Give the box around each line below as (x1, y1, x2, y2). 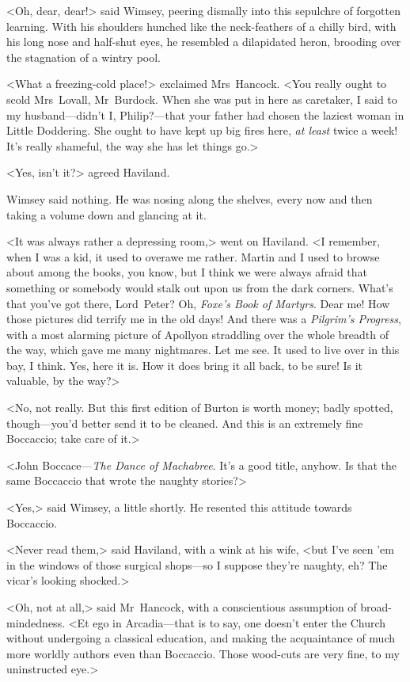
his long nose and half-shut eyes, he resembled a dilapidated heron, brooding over (6, 33, 401, 50)
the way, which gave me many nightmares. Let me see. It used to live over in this (6, 341, 400, 358)
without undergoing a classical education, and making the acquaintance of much (6, 630, 395, 646)
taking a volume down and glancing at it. (6, 206, 207, 223)
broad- (360, 599, 392, 615)
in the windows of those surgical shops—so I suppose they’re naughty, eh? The (6, 556, 388, 573)
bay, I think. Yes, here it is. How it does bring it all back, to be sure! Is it (6, 356, 363, 373)
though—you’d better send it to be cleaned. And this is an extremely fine (6, 414, 363, 431)
